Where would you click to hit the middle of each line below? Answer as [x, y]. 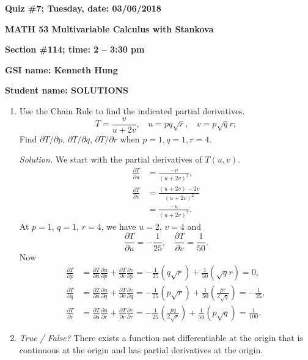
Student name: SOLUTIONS [67, 90]
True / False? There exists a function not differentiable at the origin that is [161, 338]
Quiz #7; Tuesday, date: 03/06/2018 [83, 8]
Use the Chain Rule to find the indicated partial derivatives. [132, 110]
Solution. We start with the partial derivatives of [111, 159]
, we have [119, 226]
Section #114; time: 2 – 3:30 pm [75, 49]
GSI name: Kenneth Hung [61, 69]
